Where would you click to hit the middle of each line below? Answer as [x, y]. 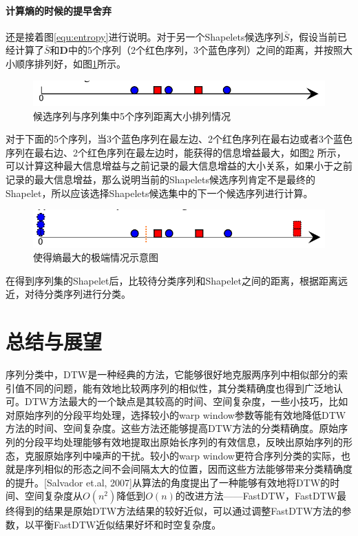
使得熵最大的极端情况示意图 [96, 257]
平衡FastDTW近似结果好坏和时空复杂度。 [128, 524]
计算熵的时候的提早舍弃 [59, 10]
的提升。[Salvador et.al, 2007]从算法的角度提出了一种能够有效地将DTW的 [168, 482]
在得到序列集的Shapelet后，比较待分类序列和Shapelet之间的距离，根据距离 [172, 280]
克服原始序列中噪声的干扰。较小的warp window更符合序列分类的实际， [182, 455]
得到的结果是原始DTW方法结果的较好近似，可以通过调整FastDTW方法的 [178, 511]
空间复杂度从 [53, 496]
